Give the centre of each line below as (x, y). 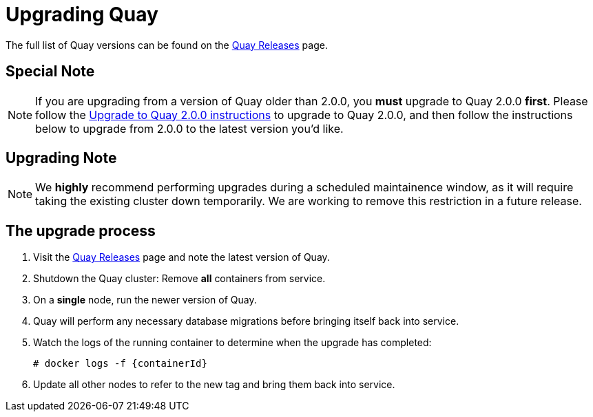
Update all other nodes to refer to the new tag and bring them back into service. (214, 385)
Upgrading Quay (82, 14)
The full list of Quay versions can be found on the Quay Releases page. (167, 45)
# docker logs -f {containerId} (120, 364)
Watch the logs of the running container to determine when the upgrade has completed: (232, 343)
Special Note (50, 72)
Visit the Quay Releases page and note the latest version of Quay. (181, 257)
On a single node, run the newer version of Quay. (145, 300)
